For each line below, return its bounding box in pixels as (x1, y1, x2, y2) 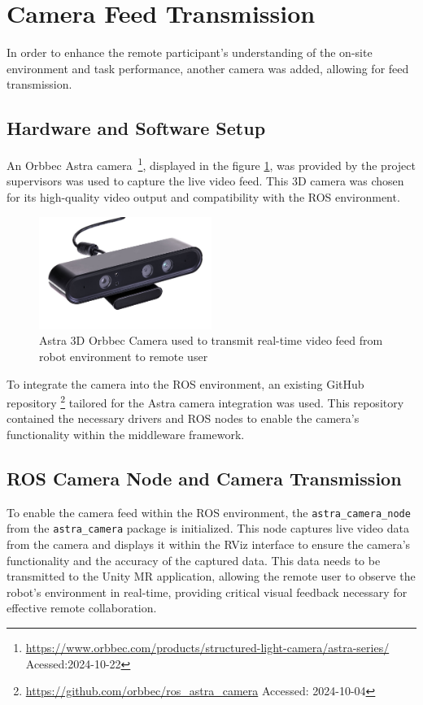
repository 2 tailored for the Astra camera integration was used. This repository (7, 392, 404, 411)
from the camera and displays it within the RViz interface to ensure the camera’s (7, 536, 411, 553)
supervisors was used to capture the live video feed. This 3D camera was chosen (7, 172, 404, 189)
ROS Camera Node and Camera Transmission (7, 465, 402, 490)
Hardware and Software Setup (7, 115, 266, 141)
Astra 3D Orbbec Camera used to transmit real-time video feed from (39, 332, 383, 349)
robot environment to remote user (39, 347, 208, 364)
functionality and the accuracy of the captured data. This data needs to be (7, 551, 381, 568)
